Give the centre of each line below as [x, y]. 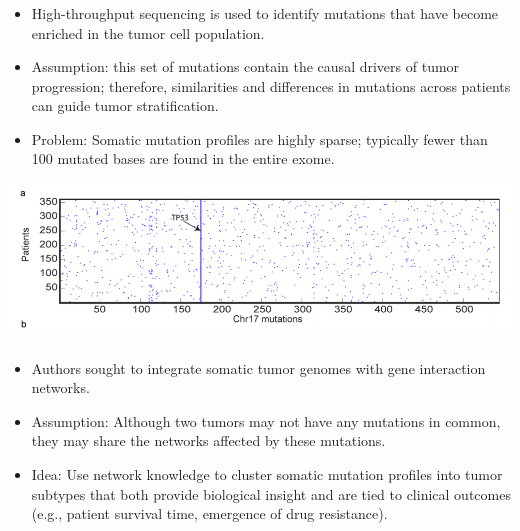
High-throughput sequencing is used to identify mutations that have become [265, 12]
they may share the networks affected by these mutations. [208, 440]
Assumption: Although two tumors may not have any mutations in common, [266, 420]
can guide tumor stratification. [125, 105]
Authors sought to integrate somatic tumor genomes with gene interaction [258, 367]
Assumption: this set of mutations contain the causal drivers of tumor [245, 66]
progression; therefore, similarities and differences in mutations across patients [271, 85]
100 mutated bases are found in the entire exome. [183, 158]
